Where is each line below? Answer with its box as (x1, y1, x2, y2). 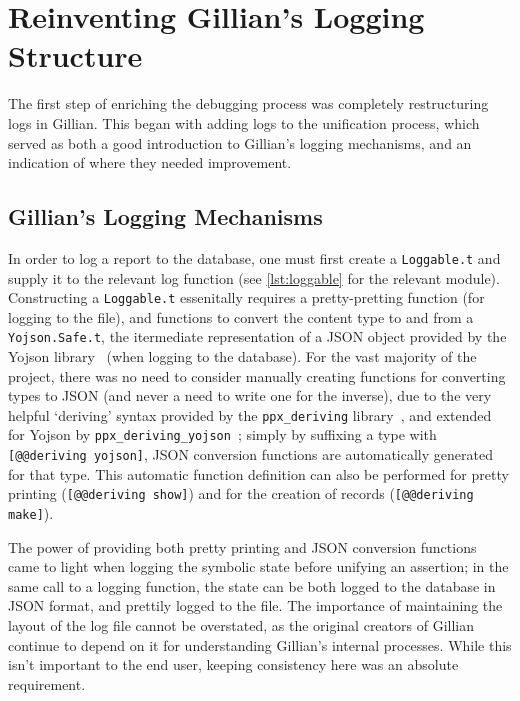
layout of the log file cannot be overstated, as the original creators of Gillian (8, 615, 474, 636)
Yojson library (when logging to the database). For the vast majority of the (8, 346, 477, 367)
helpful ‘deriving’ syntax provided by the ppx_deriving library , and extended (8, 404, 492, 425)
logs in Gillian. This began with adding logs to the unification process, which (8, 112, 480, 133)
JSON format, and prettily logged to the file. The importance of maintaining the (8, 595, 503, 616)
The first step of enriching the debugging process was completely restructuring (8, 93, 489, 114)
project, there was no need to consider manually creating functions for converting (8, 365, 506, 386)
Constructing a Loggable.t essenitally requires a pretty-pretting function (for (8, 287, 485, 308)
